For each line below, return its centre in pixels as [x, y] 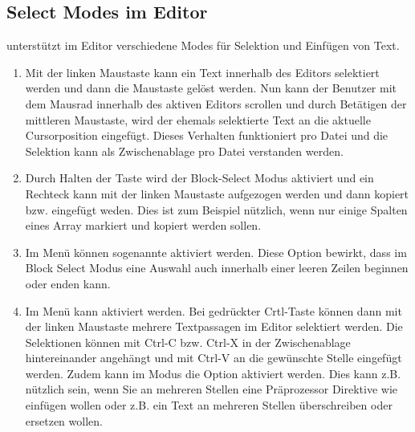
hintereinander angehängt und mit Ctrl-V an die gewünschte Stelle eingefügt [214, 358]
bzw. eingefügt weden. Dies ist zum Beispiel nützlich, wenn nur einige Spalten [216, 209]
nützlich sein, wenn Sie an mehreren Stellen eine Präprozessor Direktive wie [212, 389]
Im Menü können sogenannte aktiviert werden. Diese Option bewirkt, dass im [216, 252]
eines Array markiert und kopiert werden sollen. [143, 225]
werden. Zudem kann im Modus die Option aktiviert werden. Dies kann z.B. [213, 373]
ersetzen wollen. [64, 420]
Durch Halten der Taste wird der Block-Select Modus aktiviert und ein [199, 178]
